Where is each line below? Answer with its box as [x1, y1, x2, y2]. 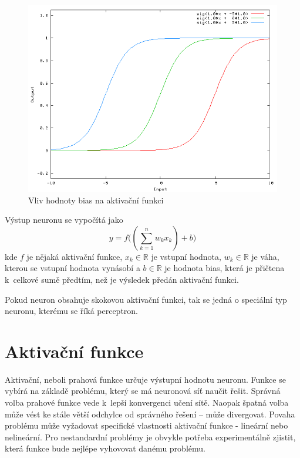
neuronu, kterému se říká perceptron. [5, 305, 139, 317]
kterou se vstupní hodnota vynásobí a [5, 262, 140, 274]
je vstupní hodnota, [151, 250, 221, 262]
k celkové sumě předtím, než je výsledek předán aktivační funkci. [5, 273, 239, 285]
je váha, [251, 250, 279, 262]
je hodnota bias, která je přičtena [164, 262, 285, 274]
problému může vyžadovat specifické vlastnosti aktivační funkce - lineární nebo [5, 419, 288, 432]
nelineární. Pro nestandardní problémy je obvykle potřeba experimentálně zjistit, [5, 430, 296, 443]
